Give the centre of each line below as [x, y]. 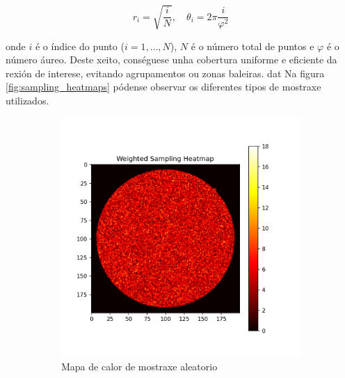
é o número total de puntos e [252, 46]
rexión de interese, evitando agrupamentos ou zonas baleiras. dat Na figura [165, 73]
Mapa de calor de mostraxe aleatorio [139, 367]
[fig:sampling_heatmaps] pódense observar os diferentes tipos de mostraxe [163, 87]
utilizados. [27, 100]
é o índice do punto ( [80, 46]
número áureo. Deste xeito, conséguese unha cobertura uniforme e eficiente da [171, 60]
